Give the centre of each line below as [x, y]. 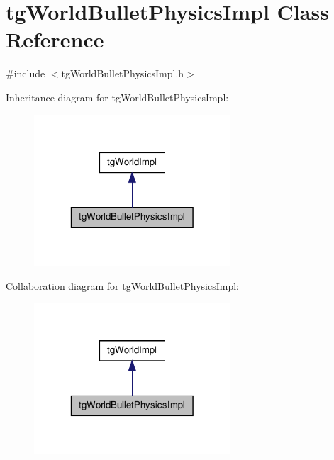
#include [26, 73]
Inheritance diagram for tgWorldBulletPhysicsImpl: [117, 97]
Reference [55, 39]
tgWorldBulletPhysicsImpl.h [123, 73]
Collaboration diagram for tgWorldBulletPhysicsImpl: [122, 285]
